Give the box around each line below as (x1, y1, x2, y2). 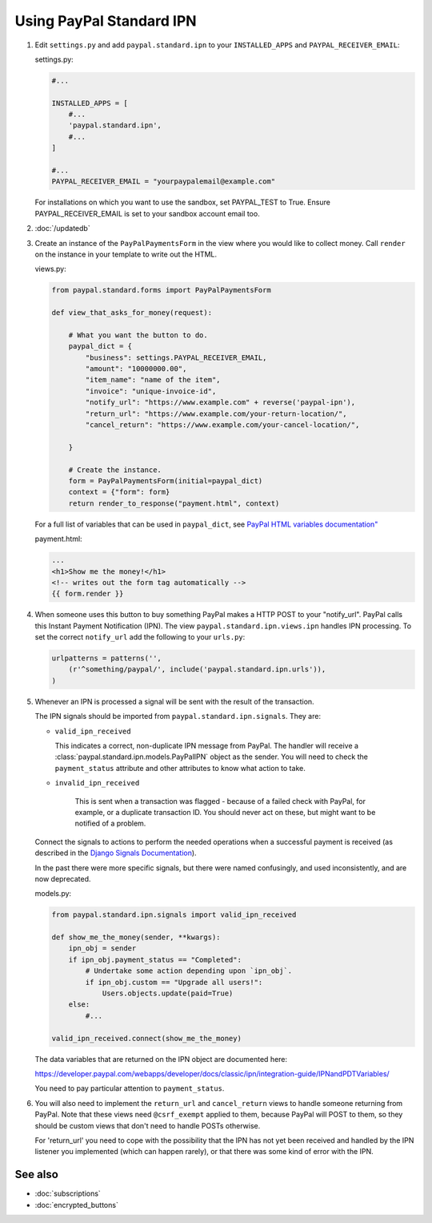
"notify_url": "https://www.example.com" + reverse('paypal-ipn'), (85, 398, 356, 407)
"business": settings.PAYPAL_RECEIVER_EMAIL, (85, 353, 267, 362)
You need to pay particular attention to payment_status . (34, 1084, 225, 1093)
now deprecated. (34, 874, 91, 883)
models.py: (34, 889, 72, 898)
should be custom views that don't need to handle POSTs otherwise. (34, 1120, 261, 1130)
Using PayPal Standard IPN (14, 12, 197, 30)
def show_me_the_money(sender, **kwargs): (51, 933, 221, 942)
